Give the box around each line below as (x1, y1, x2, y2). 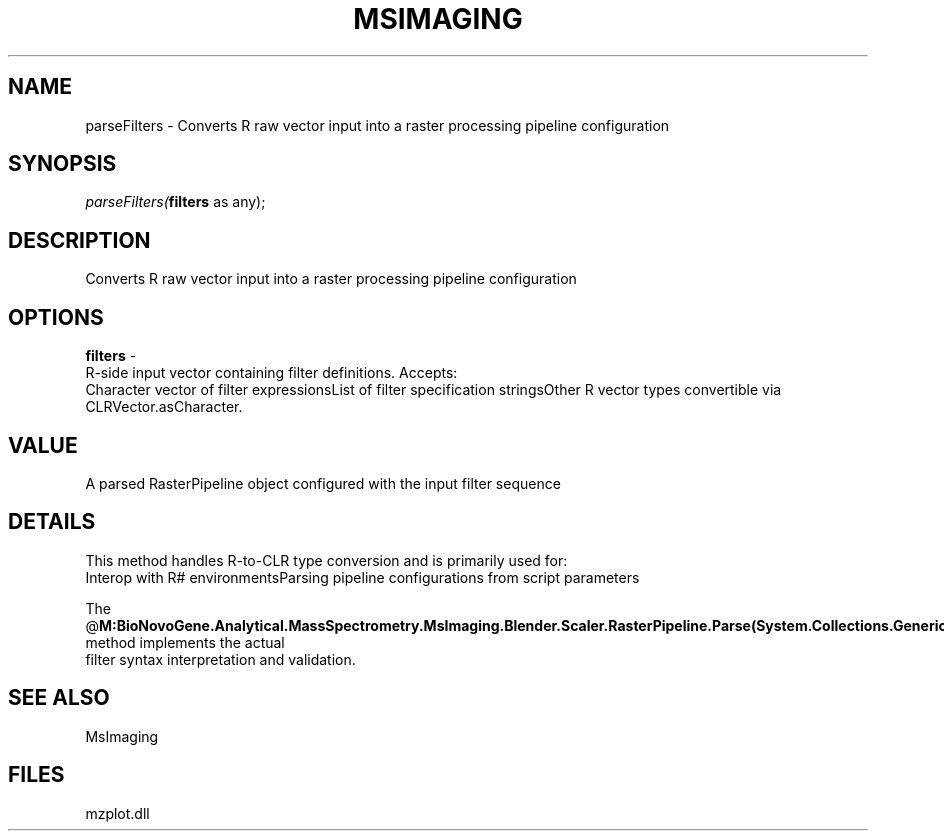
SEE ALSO (8, 685, 110, 711)
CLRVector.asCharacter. (85, 398, 243, 416)
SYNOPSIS (8, 151, 117, 177)
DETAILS (8, 509, 96, 535)
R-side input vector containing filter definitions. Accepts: (85, 364, 458, 382)
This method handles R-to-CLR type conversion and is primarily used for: (85, 551, 568, 569)
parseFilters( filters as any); (85, 193, 266, 211)
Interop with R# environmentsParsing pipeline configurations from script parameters (85, 568, 640, 586)
